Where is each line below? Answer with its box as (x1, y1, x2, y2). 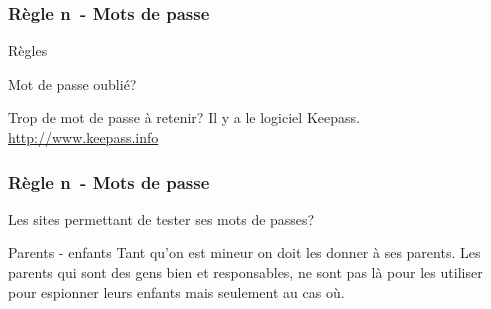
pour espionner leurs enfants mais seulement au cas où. (8, 281, 345, 302)
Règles (8, 40, 48, 61)
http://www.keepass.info (8, 127, 159, 147)
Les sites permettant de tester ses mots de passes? (8, 208, 315, 229)
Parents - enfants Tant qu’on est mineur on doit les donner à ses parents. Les (8, 242, 481, 263)
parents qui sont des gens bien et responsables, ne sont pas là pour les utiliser (8, 262, 483, 282)
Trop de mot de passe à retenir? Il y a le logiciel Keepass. (8, 107, 360, 128)
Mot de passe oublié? (8, 73, 137, 94)
